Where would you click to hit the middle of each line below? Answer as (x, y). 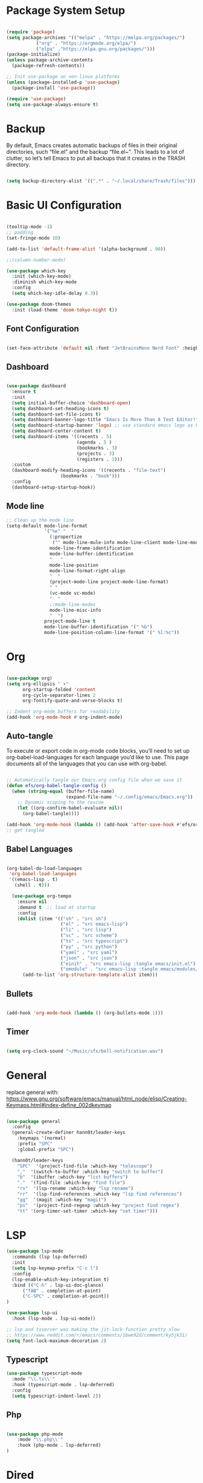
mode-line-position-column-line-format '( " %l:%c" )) (112, 633)
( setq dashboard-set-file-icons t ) (56, 414)
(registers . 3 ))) (99, 459)
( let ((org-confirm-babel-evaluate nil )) (70, 808)
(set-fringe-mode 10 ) (34, 238)
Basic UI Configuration (64, 205)
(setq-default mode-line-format (47, 526)
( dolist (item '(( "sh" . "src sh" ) (62, 918)
